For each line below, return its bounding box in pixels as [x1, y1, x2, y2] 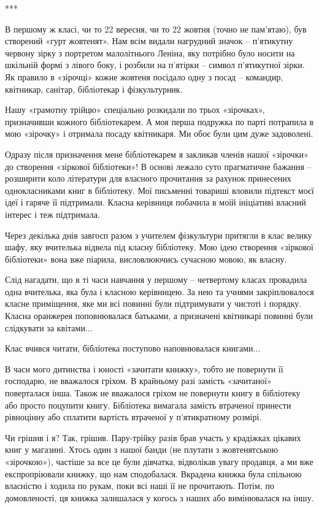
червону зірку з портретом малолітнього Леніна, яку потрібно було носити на [5, 46, 295, 59]
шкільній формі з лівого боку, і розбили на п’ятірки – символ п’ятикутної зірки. [5, 58, 305, 71]
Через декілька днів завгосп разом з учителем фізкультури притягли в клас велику [5, 228, 312, 241]
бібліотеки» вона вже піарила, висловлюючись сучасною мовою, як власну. [5, 252, 287, 265]
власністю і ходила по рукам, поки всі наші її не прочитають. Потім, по [5, 479, 274, 492]
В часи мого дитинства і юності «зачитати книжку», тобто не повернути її [5, 362, 283, 375]
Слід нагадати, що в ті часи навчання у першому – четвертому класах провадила [5, 273, 307, 286]
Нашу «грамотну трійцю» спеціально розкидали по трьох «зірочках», [5, 103, 265, 116]
